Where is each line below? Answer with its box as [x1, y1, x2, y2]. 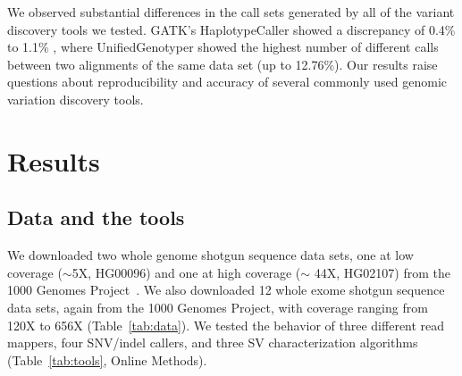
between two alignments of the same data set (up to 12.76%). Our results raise [7, 54, 438, 73]
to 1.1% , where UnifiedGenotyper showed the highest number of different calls [7, 38, 439, 56]
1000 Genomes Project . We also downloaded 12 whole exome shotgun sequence [7, 280, 445, 299]
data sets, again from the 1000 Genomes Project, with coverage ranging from [7, 297, 428, 316]
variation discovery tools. [7, 89, 144, 108]
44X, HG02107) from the [314, 263, 450, 281]
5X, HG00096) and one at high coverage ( [71, 263, 301, 281]
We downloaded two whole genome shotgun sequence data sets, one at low [7, 246, 414, 264]
